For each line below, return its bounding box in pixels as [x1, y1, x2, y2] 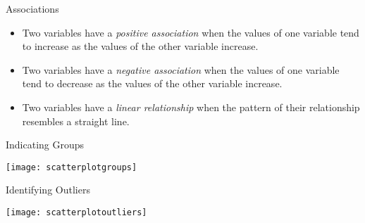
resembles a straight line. [22, 113, 130, 128]
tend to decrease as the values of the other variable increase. [22, 76, 283, 91]
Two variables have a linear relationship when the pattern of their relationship [22, 99, 360, 114]
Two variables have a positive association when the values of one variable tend [22, 25, 359, 39]
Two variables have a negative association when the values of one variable [22, 62, 340, 77]
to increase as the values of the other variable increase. [22, 39, 259, 53]
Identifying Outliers [6, 182, 90, 197]
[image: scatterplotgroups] [6, 162, 137, 172]
